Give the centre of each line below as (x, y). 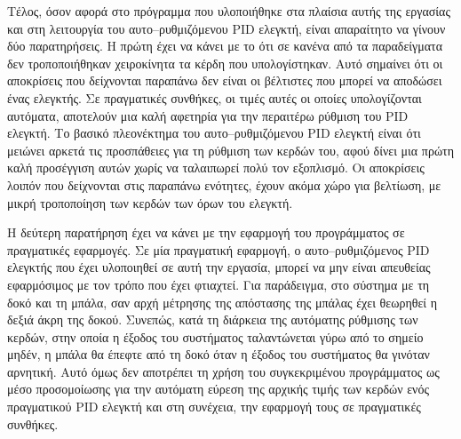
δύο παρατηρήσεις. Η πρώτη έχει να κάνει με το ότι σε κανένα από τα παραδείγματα (225, 46)
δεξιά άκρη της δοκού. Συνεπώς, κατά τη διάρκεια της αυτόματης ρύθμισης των (213, 319)
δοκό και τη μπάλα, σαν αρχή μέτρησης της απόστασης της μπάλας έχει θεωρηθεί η (223, 302)
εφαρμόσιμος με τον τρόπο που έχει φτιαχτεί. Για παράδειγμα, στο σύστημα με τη (219, 284)
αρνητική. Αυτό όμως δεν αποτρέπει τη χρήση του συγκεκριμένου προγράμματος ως (223, 371)
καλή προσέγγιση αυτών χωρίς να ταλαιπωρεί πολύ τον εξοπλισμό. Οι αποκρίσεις (216, 168)
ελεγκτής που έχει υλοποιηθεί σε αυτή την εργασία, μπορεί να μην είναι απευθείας (219, 267)
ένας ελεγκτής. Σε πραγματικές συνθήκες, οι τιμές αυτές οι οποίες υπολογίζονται (215, 97)
